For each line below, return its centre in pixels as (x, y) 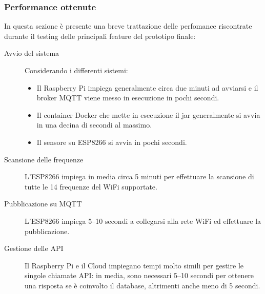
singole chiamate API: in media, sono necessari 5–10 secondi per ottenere (139, 275)
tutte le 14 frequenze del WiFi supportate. (91, 186)
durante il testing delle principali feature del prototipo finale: (100, 36)
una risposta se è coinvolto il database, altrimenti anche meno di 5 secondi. (142, 285)
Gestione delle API (34, 248)
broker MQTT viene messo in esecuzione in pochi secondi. (128, 98)
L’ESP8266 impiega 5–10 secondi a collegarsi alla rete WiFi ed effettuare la (143, 220)
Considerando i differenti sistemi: (76, 70)
